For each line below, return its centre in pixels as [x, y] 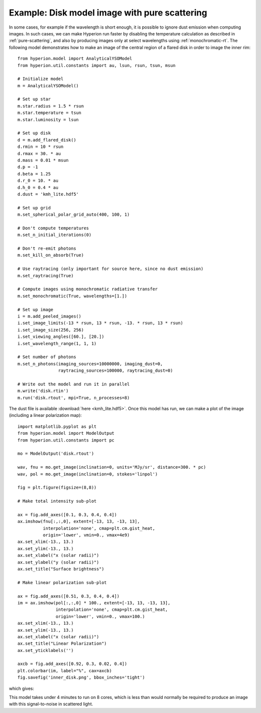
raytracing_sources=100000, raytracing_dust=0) [116, 371]
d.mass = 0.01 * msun [43, 160]
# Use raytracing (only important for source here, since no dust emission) [111, 269]
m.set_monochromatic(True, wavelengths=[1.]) [72, 296]
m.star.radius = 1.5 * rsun [51, 106]
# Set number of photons [47, 357]
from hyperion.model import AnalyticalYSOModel [75, 59]
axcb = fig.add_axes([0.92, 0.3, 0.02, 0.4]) [72, 664]
